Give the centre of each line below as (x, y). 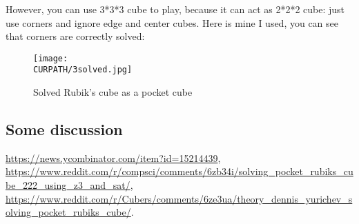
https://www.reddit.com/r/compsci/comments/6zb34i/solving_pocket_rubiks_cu (179, 171)
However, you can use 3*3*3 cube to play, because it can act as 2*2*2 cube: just (175, 9)
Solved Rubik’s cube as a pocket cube (113, 92)
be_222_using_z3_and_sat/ (68, 185)
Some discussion (64, 129)
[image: (51, 58)
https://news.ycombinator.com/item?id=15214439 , (113, 157)
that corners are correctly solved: (75, 36)
